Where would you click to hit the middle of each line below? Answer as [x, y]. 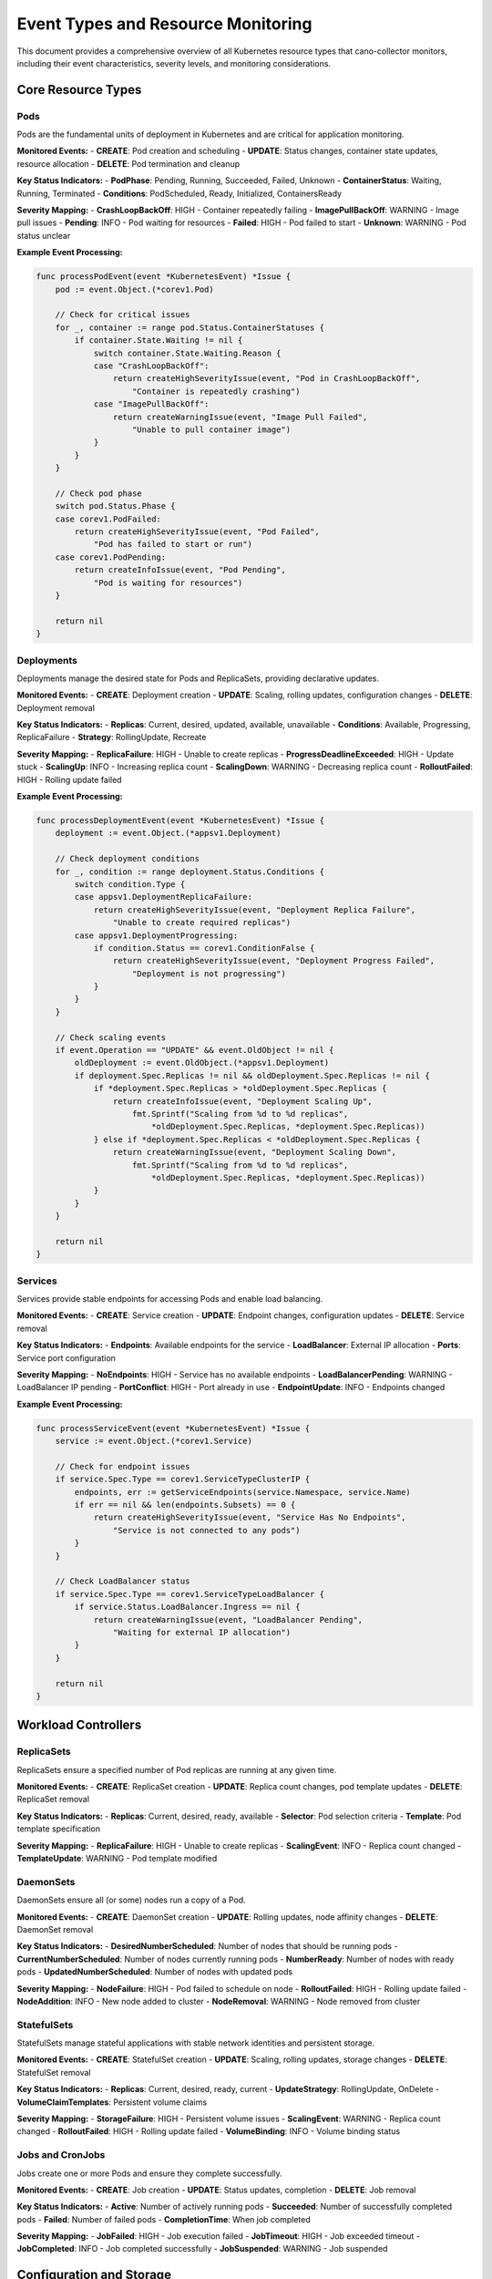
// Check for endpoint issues [123, 1466]
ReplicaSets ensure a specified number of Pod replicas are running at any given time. [177, 1769]
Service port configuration [66, 1357]
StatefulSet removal [54, 2072]
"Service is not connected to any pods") [206, 1530]
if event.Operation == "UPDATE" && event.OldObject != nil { [195, 1050]
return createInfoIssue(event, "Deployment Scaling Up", [242, 1101]
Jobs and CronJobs [61, 2155]
